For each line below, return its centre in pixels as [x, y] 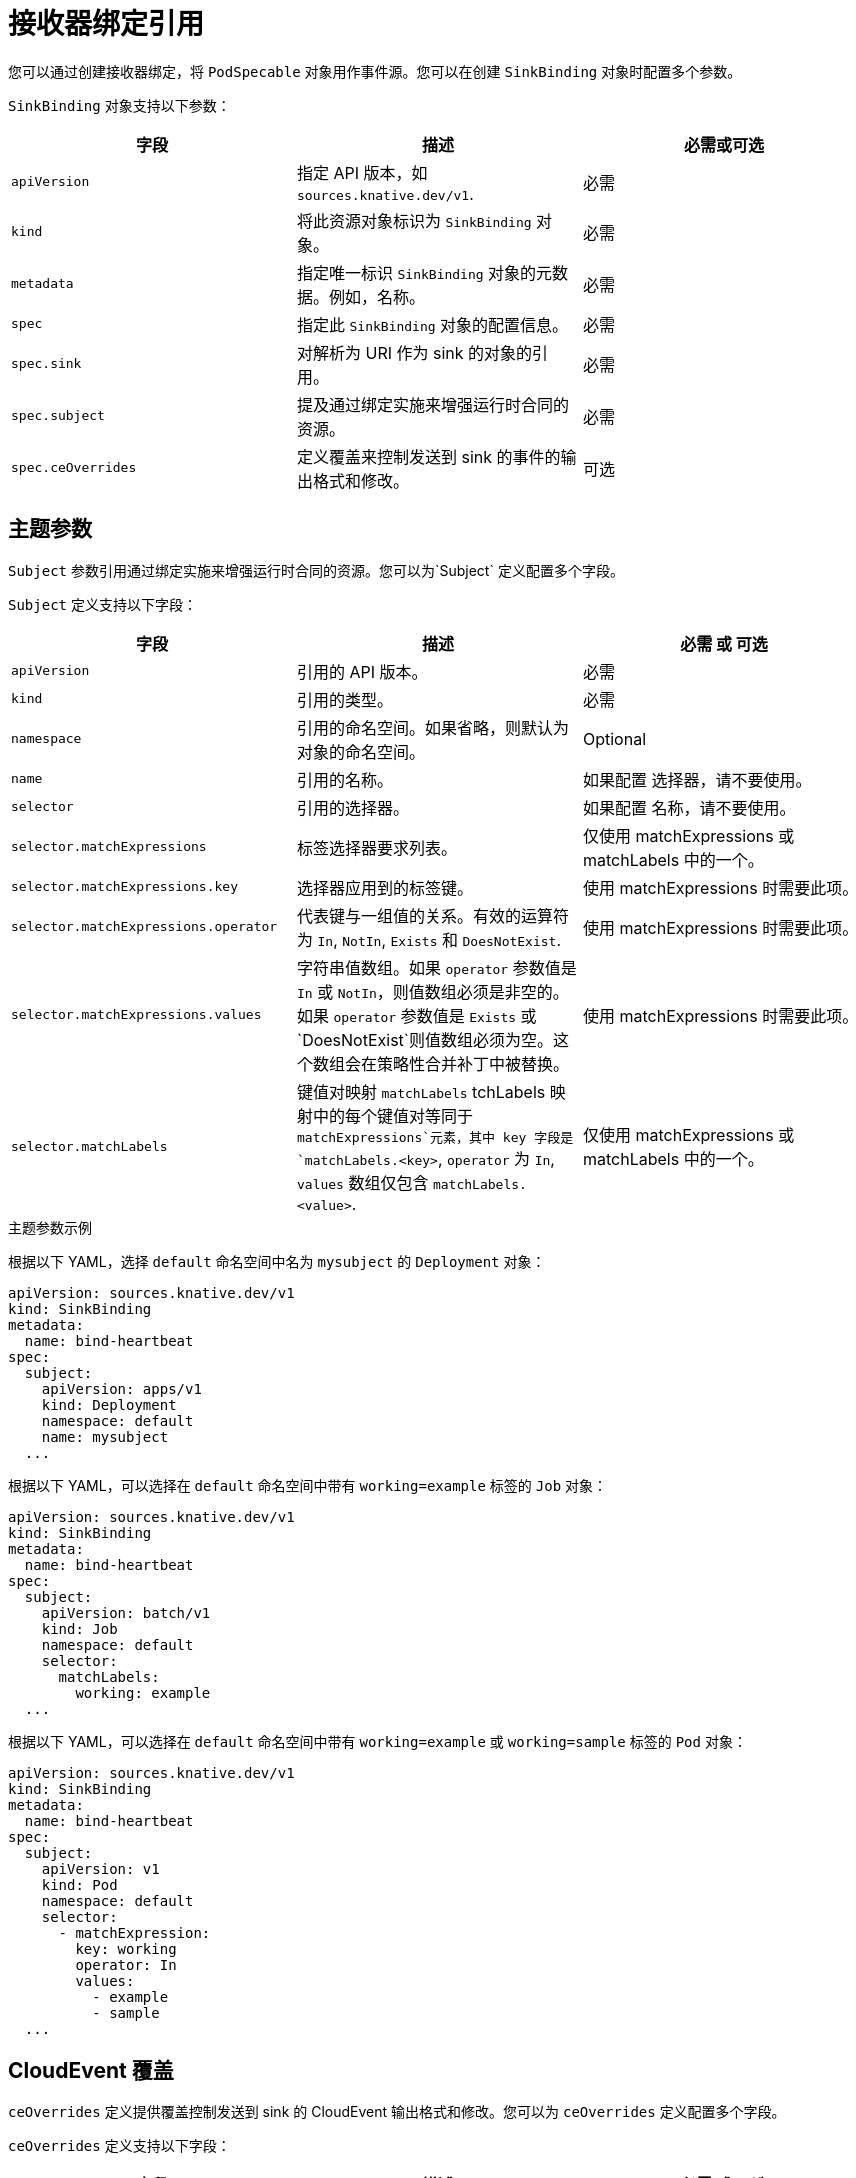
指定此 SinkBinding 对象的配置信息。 [432, 324]
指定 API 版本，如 [362, 172]
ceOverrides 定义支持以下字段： [119, 2146]
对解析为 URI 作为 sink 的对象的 [414, 352]
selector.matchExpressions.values [136, 1015]
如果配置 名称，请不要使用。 [689, 807]
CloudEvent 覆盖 [91, 2071]
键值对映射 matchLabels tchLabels [421, 1091]
